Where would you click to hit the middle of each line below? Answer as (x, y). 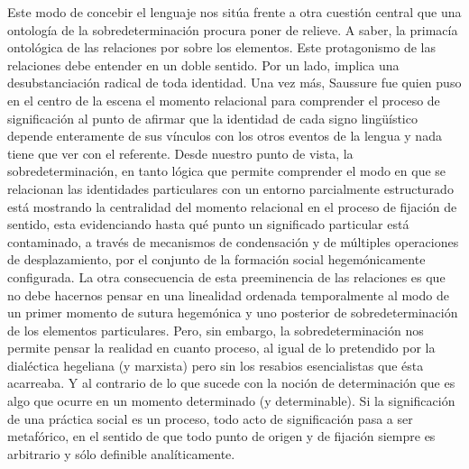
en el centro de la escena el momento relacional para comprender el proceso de (224, 100)
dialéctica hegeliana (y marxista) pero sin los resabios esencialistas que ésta (216, 365)
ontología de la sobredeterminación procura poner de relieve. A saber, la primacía (233, 29)
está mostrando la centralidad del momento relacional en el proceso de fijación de (232, 206)
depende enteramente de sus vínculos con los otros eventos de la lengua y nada (225, 136)
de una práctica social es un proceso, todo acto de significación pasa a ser (210, 418)
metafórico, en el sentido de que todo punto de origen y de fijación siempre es (221, 436)
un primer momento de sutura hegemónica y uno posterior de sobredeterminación (233, 313)
